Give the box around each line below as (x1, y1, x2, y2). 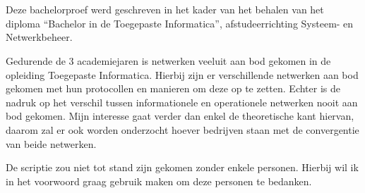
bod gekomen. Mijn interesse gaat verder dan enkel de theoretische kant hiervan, (6, 108, 354, 123)
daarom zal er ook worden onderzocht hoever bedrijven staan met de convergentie (6, 122, 359, 137)
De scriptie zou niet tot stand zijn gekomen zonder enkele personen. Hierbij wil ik (6, 160, 359, 175)
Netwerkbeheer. (6, 30, 73, 44)
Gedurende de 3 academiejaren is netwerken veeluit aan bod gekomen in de (6, 53, 331, 68)
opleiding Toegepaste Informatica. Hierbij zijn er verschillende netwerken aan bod (6, 67, 359, 82)
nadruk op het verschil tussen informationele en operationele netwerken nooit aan (6, 94, 358, 109)
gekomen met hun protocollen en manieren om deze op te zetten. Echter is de (6, 81, 340, 96)
